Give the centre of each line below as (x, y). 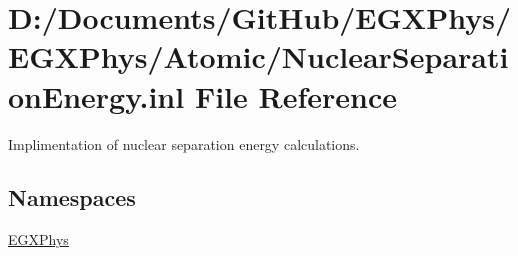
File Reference (296, 95)
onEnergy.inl (96, 95)
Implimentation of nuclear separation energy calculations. (184, 143)
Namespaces (72, 197)
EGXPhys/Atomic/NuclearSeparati (258, 56)
